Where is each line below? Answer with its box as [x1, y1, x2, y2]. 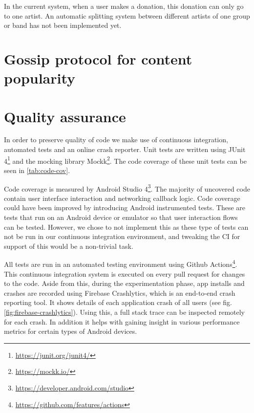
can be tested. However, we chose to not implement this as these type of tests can [4, 221, 249, 232]
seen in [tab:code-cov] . [4, 165, 70, 175]
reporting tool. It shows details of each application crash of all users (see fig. [4, 297, 232, 307]
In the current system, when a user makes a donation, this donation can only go [4, 1, 244, 11]
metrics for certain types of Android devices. [4, 326, 137, 336]
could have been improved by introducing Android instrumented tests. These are [4, 202, 246, 213]
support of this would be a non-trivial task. [4, 240, 133, 251]
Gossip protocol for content [4, 48, 192, 68]
